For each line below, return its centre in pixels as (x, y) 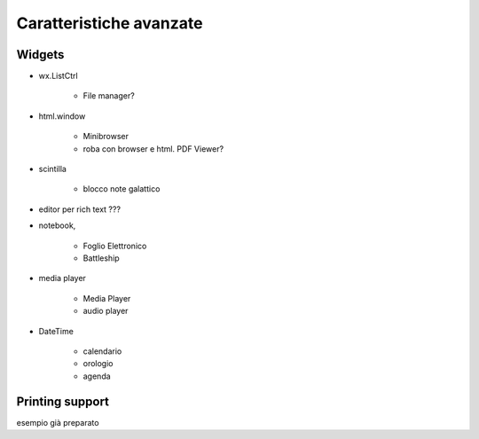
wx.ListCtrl (59, 76)
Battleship (101, 258)
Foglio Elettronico (115, 246)
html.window (62, 116)
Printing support (63, 401)
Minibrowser (106, 137)
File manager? (109, 96)
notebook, (57, 225)
